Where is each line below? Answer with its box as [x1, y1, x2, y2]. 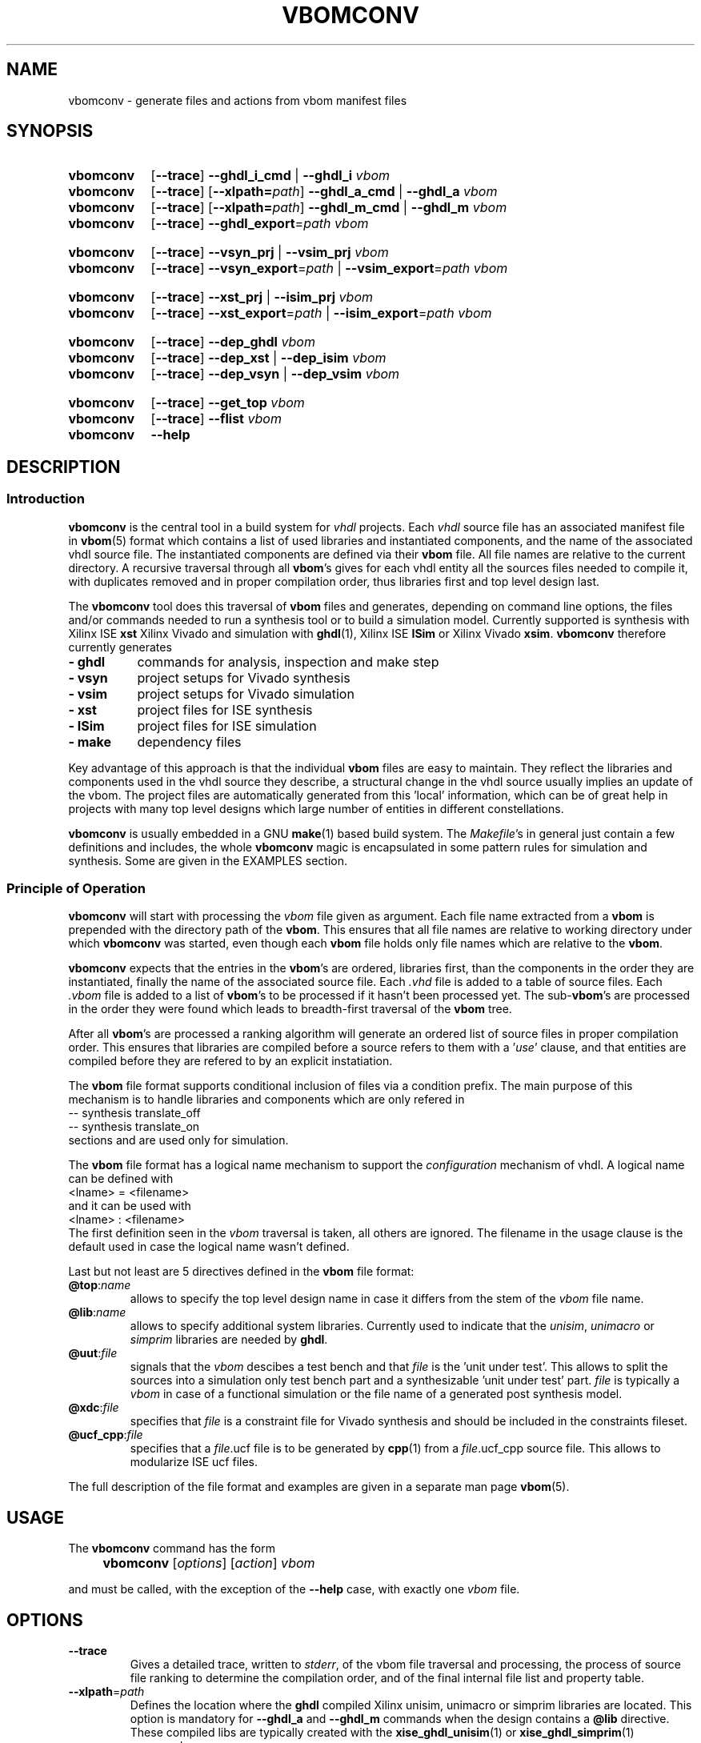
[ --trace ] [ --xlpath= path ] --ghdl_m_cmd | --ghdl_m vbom [150, 199, 507, 216]
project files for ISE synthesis [137, 701, 313, 718]
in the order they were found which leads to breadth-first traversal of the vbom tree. [68, 1002, 512, 1016]
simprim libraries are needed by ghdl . [130, 1332, 328, 1347]
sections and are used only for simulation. [68, 1133, 289, 1148]
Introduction [6, 491, 85, 507]
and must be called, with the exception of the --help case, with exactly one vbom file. [68, 1582, 520, 1597]
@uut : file [68, 1346, 118, 1360]
